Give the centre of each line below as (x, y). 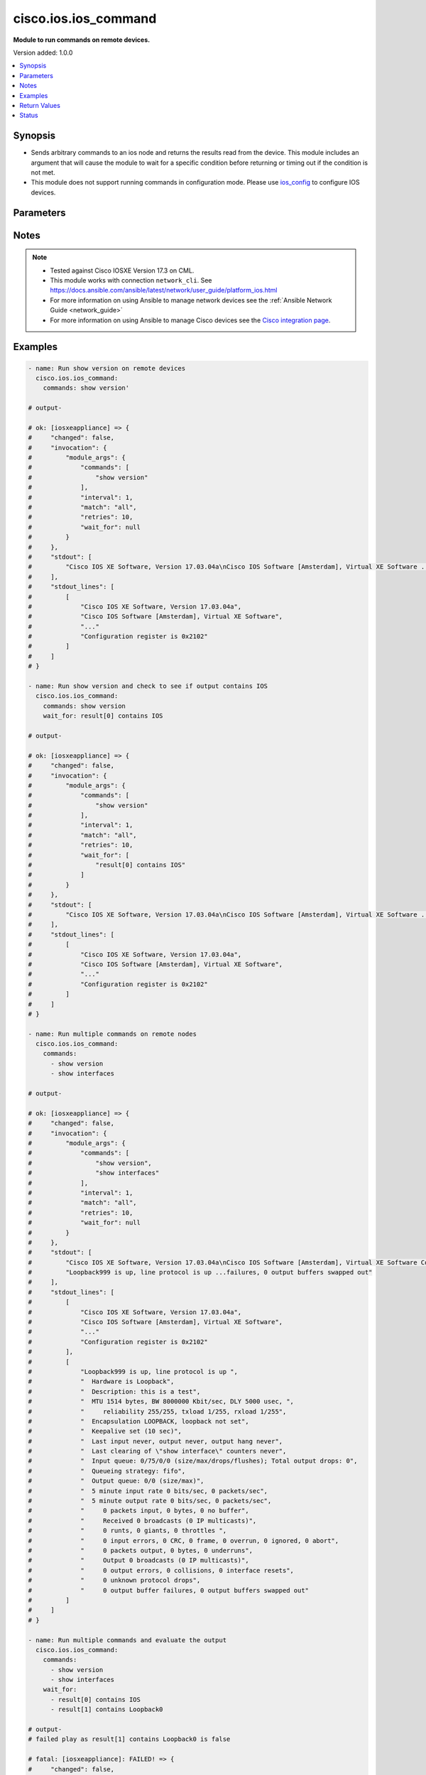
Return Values (40, 105)
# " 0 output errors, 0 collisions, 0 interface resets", (161, 1570)
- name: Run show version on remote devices (107, 368)
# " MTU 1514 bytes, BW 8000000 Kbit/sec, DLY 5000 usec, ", (161, 1402)
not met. (43, 172)
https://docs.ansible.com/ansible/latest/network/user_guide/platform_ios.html (164, 290)
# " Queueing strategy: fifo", (107, 1471)
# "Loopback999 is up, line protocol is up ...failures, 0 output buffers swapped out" (200, 1272)
